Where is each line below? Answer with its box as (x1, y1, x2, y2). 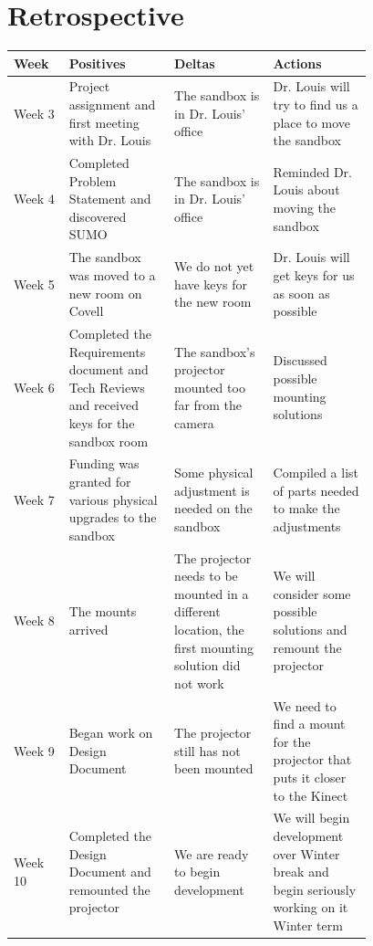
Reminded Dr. (273, 162, 352, 181)
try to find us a (273, 95, 358, 114)
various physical (68, 489, 158, 509)
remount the (273, 637, 342, 657)
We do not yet (174, 257, 254, 276)
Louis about (273, 180, 340, 199)
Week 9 (14, 741, 55, 760)
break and (273, 862, 329, 881)
